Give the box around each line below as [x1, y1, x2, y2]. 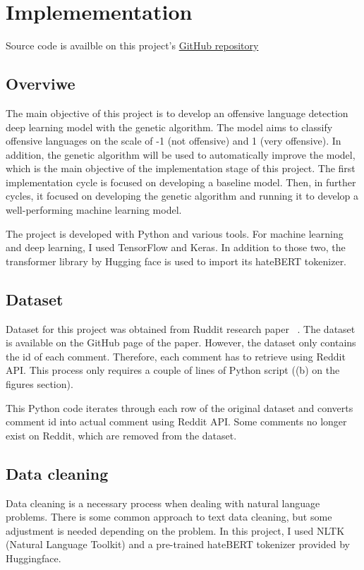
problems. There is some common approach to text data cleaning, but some [6, 509, 332, 524]
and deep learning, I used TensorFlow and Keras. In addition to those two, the [6, 240, 346, 255]
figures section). [6, 377, 73, 392]
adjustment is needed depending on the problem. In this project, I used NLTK [6, 523, 345, 538]
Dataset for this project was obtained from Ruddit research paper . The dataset [6, 321, 356, 336]
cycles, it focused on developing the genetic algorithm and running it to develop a [6, 188, 358, 203]
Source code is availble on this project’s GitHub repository [6, 38, 259, 53]
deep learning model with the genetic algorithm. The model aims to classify [6, 119, 333, 134]
